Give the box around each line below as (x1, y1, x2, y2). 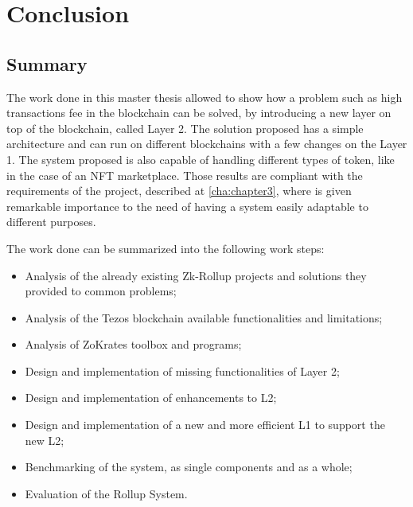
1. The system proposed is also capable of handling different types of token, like (6, 150, 395, 167)
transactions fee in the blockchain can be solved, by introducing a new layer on (6, 104, 392, 121)
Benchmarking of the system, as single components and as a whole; (25, 458, 353, 475)
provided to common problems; (25, 283, 177, 299)
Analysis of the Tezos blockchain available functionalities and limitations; (25, 309, 383, 326)
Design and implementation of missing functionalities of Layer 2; (25, 362, 340, 379)
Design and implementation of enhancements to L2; (25, 389, 277, 406)
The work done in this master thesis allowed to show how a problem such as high (6, 88, 403, 105)
